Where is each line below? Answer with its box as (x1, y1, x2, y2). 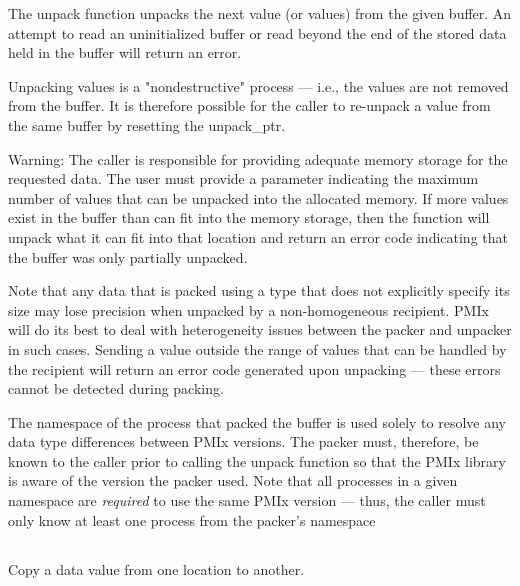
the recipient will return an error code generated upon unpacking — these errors (8, 358, 501, 379)
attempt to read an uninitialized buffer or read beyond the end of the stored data (8, 22, 507, 43)
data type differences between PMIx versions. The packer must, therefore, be (8, 431, 479, 452)
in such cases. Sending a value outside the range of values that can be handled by (8, 338, 507, 359)
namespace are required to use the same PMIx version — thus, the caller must (8, 490, 486, 511)
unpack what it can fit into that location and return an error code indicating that (8, 226, 508, 247)
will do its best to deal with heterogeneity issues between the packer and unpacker (8, 319, 512, 340)
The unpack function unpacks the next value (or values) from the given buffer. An (8, 3, 512, 23)
